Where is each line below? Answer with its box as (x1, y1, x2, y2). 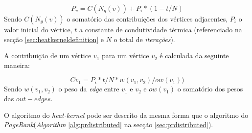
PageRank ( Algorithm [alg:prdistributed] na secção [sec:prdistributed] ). (4, 119, 213, 130)
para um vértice (101, 50, 149, 61)
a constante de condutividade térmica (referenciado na (79, 24, 242, 34)
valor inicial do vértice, (4, 24, 72, 34)
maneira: (4, 60, 30, 70)
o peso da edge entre (58, 84, 119, 94)
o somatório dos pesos (177, 84, 243, 94)
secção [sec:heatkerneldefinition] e (4, 34, 104, 44)
